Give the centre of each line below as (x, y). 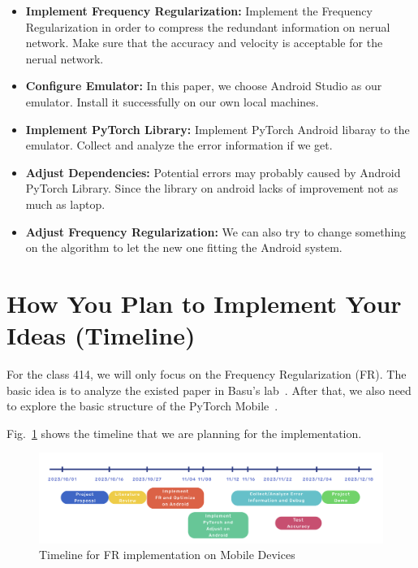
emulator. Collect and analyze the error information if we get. (179, 145)
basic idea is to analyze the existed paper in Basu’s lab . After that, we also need (209, 390)
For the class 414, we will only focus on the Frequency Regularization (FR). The (207, 374)
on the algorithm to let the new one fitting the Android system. (184, 247)
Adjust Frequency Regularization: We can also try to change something (216, 231)
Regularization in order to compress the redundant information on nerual (208, 26)
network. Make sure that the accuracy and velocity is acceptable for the (204, 43)
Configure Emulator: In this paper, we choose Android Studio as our (204, 86)
